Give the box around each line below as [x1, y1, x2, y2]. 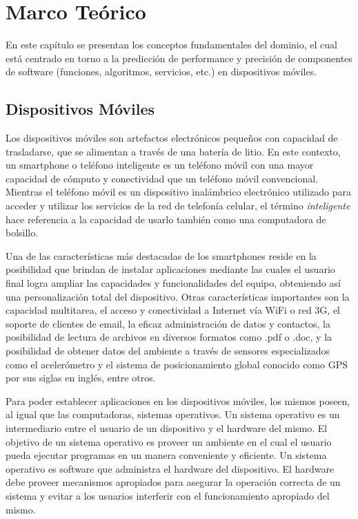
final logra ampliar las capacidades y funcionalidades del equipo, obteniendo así [6, 276, 341, 290]
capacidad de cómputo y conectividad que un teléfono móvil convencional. [6, 171, 319, 185]
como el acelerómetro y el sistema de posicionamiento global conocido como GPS [6, 357, 348, 371]
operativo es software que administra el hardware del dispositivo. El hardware [6, 461, 335, 475]
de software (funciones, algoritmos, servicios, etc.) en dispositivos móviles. [6, 64, 317, 79]
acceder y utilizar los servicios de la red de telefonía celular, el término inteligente [6, 198, 350, 213]
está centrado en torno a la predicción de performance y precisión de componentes [6, 50, 352, 65]
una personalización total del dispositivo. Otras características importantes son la [6, 289, 350, 303]
